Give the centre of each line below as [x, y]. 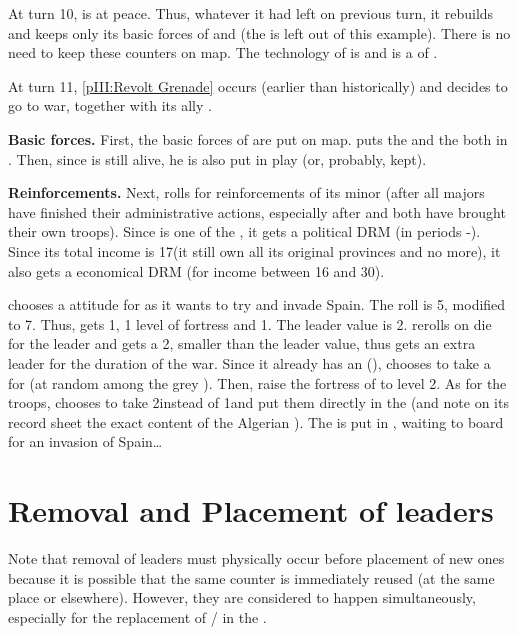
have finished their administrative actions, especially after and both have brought [257, 211]
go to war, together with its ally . [110, 105]
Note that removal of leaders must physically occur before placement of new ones [256, 558]
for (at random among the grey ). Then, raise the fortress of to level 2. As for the [257, 382]
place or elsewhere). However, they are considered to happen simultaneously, [242, 597]
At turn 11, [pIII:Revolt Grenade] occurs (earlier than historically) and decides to [258, 85]
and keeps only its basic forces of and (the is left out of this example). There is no [259, 32]
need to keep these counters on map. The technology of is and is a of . [223, 52]
